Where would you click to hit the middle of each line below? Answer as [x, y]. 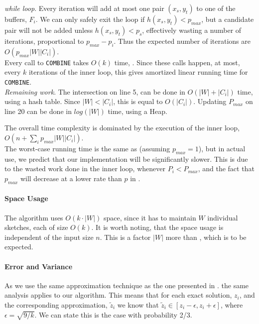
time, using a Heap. [137, 111]
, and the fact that [226, 168]
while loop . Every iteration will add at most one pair [84, 8]
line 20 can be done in [38, 111]
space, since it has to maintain [150, 217]
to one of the [216, 8]
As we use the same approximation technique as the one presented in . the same [127, 285]
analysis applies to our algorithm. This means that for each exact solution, [118, 295]
